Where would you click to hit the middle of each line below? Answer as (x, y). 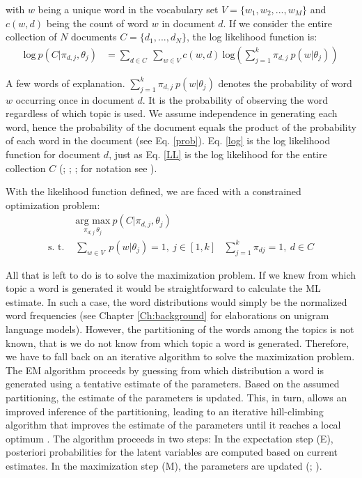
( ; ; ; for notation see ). (108, 168)
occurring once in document (75, 99)
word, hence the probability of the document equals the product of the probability (181, 126)
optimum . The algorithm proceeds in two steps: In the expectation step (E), (170, 438)
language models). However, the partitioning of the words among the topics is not (180, 329)
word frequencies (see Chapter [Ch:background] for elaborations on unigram (167, 315)
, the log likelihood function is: (252, 37)
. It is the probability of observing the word (235, 99)
